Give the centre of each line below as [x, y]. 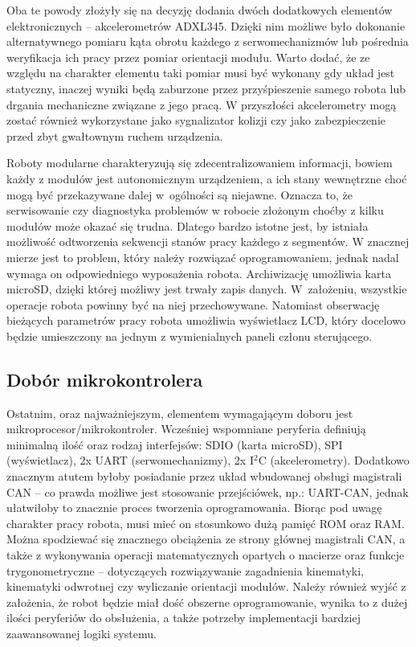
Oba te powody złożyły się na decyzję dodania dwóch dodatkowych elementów [200, 10]
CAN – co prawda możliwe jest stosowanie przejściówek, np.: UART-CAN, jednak [208, 491]
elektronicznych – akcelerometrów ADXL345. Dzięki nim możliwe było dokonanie [206, 25]
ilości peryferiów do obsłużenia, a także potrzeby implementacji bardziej [184, 618]
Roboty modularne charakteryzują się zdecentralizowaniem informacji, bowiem [200, 163]
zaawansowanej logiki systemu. [82, 633]
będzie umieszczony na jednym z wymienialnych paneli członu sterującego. [190, 336]
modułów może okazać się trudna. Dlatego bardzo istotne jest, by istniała [188, 225]
